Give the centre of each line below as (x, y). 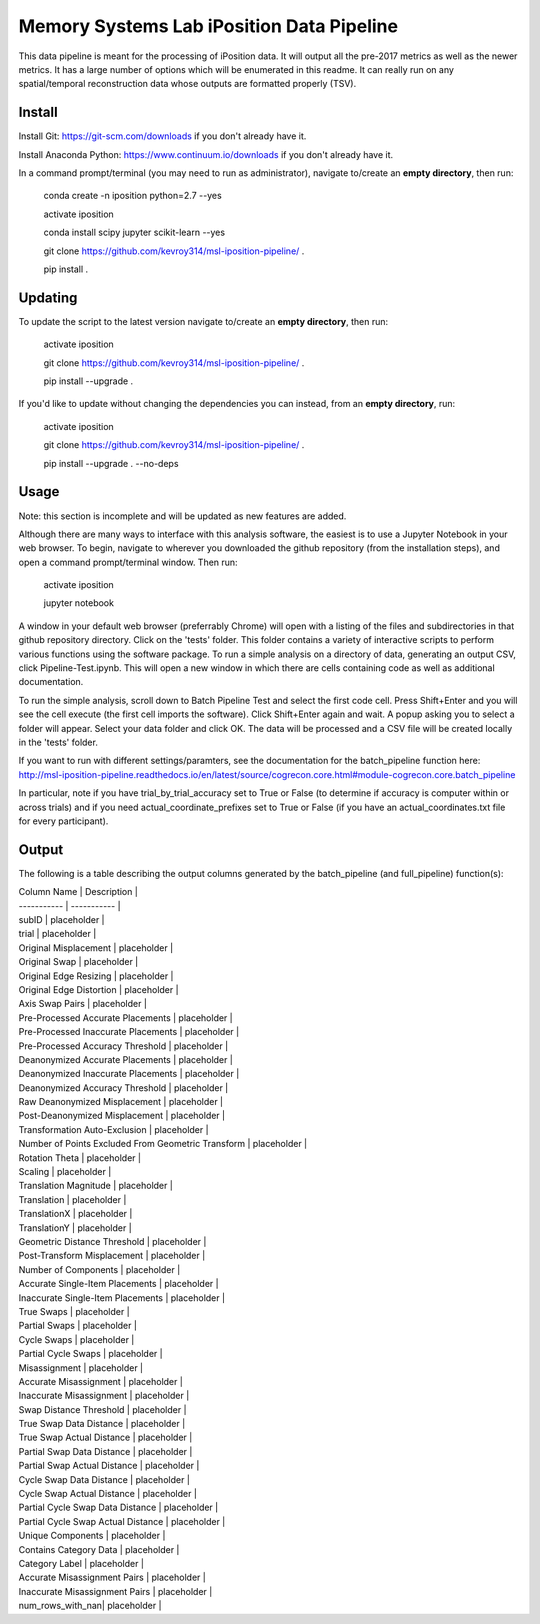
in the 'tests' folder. (58, 742)
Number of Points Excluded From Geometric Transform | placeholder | (163, 1144)
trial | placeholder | (57, 934)
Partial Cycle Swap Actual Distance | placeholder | (122, 1521)
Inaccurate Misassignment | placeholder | (104, 1396)
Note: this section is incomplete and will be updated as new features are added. (182, 516)
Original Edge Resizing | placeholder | (96, 976)
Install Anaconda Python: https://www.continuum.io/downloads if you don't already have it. (206, 154)
